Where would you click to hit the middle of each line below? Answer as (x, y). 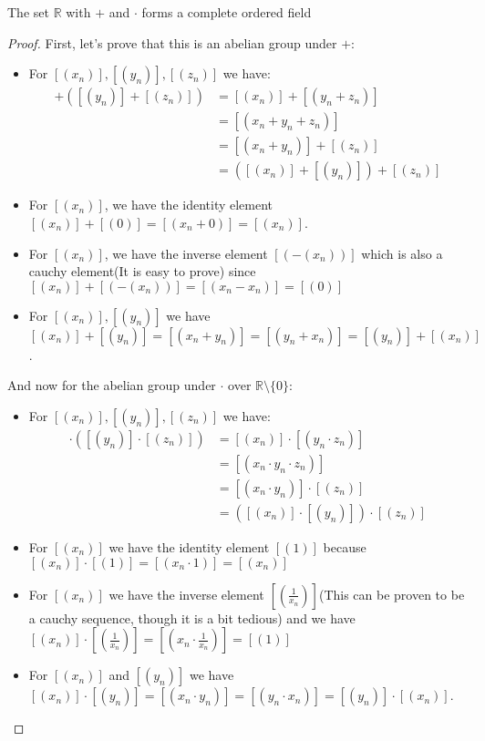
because (345, 547)
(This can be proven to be (392, 594)
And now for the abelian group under (112, 385)
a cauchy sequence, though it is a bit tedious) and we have (192, 617)
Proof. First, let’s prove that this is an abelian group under (172, 42)
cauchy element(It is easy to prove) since (142, 271)
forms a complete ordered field (227, 12)
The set (28, 12)
